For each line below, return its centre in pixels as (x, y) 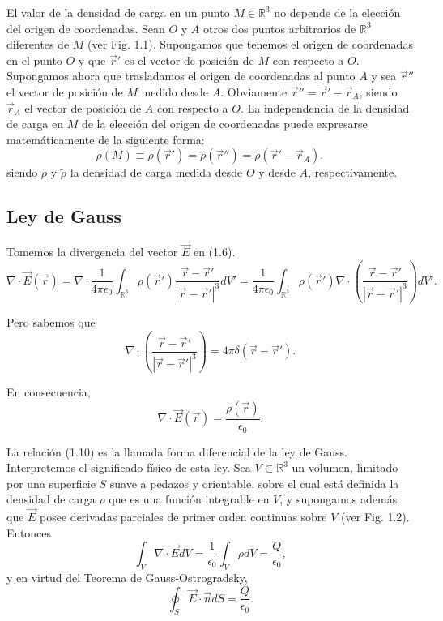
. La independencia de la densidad (325, 107)
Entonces (29, 532)
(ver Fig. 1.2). (375, 517)
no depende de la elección (337, 12)
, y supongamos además (339, 499)
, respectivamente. (353, 172)
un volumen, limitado (345, 467)
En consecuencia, (49, 392)
